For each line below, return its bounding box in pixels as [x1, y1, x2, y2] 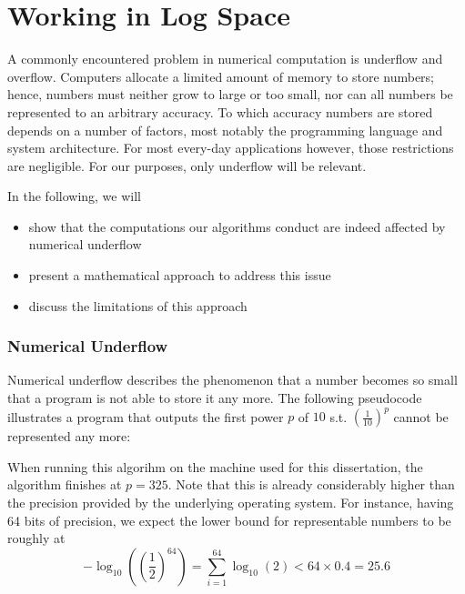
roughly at [7, 529, 66, 548]
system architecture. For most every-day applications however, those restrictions [7, 138, 454, 157]
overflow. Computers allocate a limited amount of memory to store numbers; [7, 66, 434, 86]
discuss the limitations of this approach [28, 296, 248, 315]
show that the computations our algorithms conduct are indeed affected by [28, 216, 446, 236]
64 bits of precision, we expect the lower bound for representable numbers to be [7, 510, 451, 529]
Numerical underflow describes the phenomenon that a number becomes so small [7, 370, 458, 389]
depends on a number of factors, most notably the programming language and [7, 120, 443, 139]
